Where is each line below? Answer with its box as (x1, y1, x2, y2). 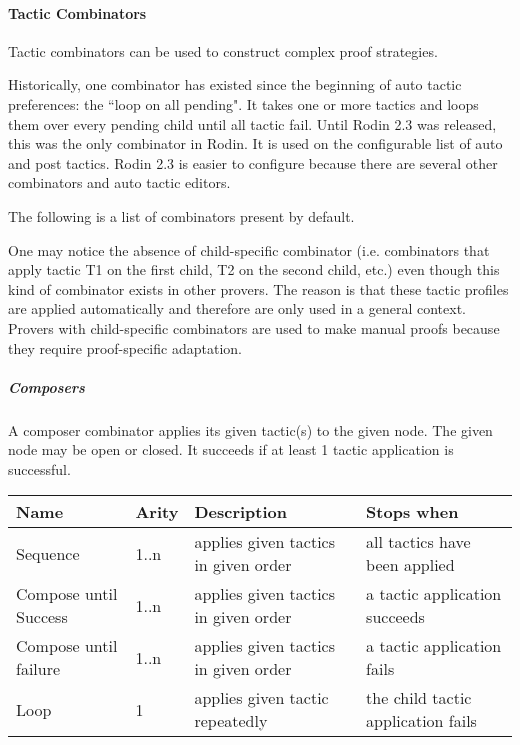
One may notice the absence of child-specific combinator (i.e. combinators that (8, 239, 490, 260)
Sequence (16, 541, 80, 565)
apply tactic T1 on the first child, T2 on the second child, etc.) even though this (8, 259, 500, 280)
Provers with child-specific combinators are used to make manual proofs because (8, 317, 500, 338)
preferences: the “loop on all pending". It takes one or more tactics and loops (8, 93, 479, 114)
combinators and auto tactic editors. (8, 172, 231, 193)
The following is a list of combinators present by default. (8, 205, 355, 226)
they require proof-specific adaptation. (8, 337, 242, 358)
